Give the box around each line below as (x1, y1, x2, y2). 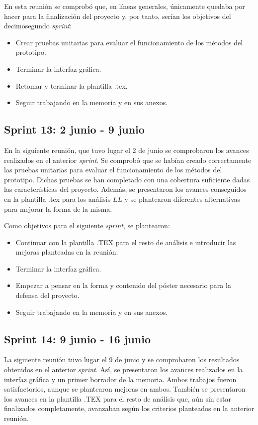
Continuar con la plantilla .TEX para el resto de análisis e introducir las (15, 237, 236, 247)
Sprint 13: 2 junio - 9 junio (4, 122, 145, 137)
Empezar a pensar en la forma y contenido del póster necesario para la (15, 280, 231, 290)
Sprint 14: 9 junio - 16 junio (4, 331, 151, 346)
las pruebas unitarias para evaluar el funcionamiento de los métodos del (4, 164, 222, 175)
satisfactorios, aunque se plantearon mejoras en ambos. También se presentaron (4, 384, 246, 394)
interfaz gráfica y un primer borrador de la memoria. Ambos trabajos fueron (4, 374, 237, 384)
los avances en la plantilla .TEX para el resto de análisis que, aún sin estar (4, 393, 231, 404)
